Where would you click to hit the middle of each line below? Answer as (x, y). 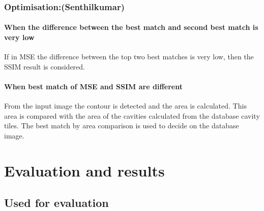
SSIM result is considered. (45, 66)
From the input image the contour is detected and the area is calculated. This (125, 106)
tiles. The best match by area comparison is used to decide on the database (122, 126)
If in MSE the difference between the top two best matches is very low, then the (129, 57)
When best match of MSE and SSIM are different (93, 86)
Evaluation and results (84, 170)
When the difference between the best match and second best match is (131, 27)
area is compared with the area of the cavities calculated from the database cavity (132, 115)
